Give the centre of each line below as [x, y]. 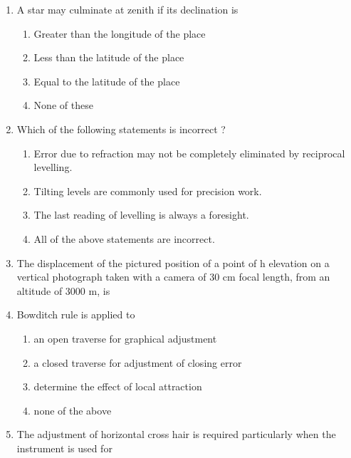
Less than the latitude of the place [109, 57]
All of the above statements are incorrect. [124, 238]
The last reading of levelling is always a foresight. [141, 215]
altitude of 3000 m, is [63, 290]
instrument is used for [64, 448]
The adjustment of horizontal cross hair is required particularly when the [176, 434]
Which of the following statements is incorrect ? [121, 129]
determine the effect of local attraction [118, 386]
